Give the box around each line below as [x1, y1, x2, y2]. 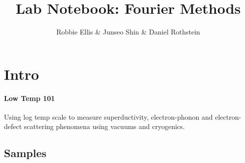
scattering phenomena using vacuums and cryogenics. [24, 121, 185, 131]
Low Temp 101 [4, 93, 55, 103]
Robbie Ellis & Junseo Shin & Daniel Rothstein [56, 27, 200, 37]
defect [4, 121, 22, 131]
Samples [4, 145, 46, 161]
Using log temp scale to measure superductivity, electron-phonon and [4, 111, 213, 122]
